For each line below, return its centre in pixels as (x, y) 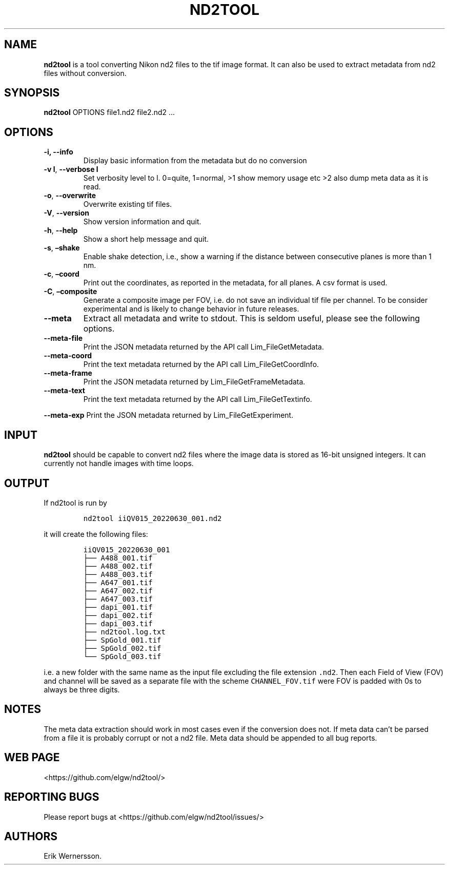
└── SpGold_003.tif (122, 656)
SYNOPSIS (32, 93)
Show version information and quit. (142, 222)
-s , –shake (62, 248)
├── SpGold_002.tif (122, 648)
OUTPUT (27, 483)
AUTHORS (31, 836)
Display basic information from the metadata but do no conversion (195, 161)
